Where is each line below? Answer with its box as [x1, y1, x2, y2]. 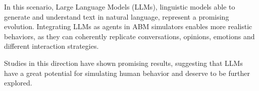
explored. [4, 77, 32, 88]
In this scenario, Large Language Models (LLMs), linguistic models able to [4, 2, 235, 12]
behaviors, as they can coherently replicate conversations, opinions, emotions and [4, 31, 255, 41]
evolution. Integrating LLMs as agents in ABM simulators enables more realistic [4, 21, 252, 32]
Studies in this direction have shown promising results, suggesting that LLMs [4, 57, 243, 68]
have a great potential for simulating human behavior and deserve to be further [4, 67, 250, 78]
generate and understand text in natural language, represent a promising [4, 11, 229, 22]
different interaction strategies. [4, 41, 99, 51]
